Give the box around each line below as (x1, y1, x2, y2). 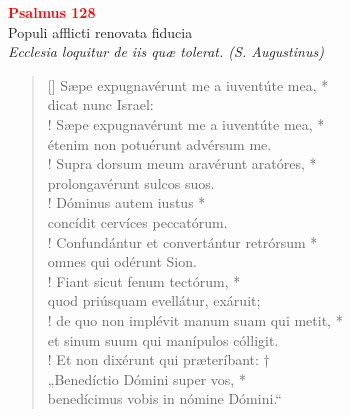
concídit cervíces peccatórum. (47, 211, 228, 232)
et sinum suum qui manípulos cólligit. (47, 329, 279, 350)
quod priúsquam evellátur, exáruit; (47, 290, 261, 311)
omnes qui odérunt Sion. (47, 251, 197, 272)
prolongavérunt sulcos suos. (47, 172, 215, 193)
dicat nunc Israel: (47, 94, 154, 115)
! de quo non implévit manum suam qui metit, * (47, 309, 343, 330)
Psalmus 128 (8, 2, 96, 22)
